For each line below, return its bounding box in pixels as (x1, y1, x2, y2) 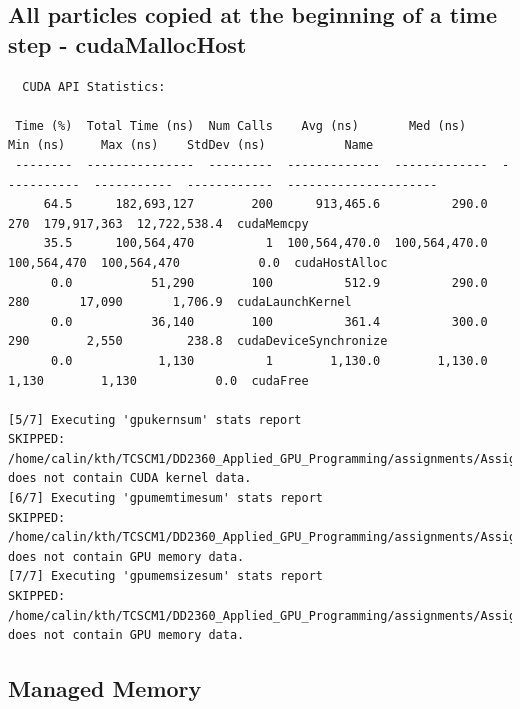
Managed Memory (8, 673, 202, 704)
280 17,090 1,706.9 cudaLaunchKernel (8, 295, 352, 310)
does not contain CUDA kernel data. (8, 471, 252, 486)
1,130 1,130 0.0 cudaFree (8, 373, 309, 388)
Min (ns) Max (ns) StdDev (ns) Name (8, 138, 374, 153)
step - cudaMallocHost (8, 28, 247, 59)
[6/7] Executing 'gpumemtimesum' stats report (8, 491, 323, 506)
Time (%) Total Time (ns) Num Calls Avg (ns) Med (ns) (15, 118, 467, 133)
